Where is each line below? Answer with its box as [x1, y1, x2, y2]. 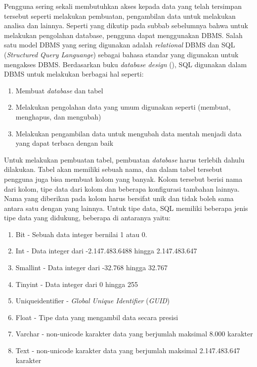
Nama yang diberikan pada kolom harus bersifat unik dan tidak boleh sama [4, 193, 234, 204]
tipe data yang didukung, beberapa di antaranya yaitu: [4, 212, 171, 223]
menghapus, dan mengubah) [15, 111, 101, 122]
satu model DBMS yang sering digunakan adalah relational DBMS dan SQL [4, 40, 235, 50]
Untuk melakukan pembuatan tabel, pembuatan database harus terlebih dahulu [4, 154, 245, 164]
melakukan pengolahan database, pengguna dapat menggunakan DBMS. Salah [4, 30, 243, 40]
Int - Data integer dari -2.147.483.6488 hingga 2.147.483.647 [15, 245, 197, 256]
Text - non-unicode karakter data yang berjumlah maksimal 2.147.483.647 [15, 345, 240, 356]
